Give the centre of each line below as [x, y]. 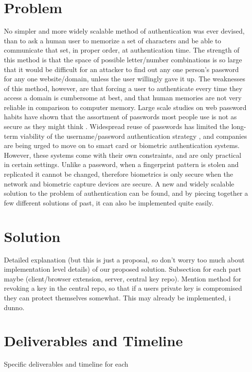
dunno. [14, 307]
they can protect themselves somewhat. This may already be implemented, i [117, 297]
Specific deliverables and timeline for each [66, 364]
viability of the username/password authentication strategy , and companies [134, 136]
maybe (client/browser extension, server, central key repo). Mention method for [123, 278]
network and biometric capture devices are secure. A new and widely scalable [119, 183]
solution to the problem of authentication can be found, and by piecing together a [126, 193]
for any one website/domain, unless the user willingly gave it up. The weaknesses [125, 79]
